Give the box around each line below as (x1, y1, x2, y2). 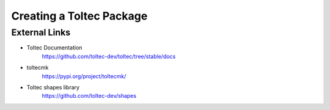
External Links (11, 27, 71, 38)
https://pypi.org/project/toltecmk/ (42, 72, 127, 79)
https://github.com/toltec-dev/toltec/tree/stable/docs (42, 53, 176, 60)
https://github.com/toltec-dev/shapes (42, 92, 137, 100)
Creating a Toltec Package (11, 9, 148, 23)
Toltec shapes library (26, 83, 79, 91)
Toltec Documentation (26, 44, 82, 51)
